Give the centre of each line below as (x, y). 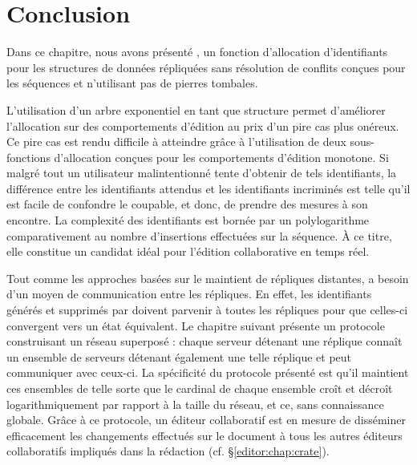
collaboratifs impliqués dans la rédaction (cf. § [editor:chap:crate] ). (168, 451)
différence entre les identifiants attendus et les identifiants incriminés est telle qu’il (208, 188)
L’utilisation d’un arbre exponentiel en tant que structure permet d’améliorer (196, 109)
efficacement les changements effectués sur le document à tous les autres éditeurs (204, 435)
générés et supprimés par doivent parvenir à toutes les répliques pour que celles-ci (207, 310)
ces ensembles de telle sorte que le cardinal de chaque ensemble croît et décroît (200, 388)
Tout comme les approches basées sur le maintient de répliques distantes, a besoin (208, 278)
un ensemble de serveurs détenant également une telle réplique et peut (179, 356)
